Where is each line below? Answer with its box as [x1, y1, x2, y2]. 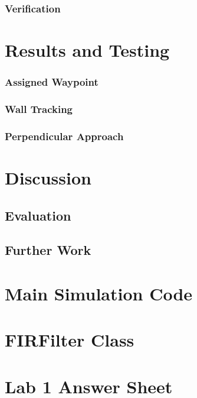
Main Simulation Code [5, 281, 193, 305]
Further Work [5, 241, 91, 259]
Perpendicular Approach [5, 128, 124, 143]
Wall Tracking [5, 101, 73, 116]
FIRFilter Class [5, 328, 134, 352]
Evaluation [5, 206, 71, 224]
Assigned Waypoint [5, 75, 98, 89]
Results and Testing [5, 38, 170, 62]
